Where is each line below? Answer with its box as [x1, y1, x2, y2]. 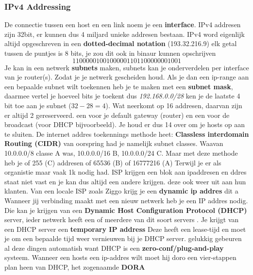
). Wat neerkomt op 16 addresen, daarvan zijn [105, 100, 242, 110]
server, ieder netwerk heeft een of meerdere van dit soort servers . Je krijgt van [4, 214, 239, 225]
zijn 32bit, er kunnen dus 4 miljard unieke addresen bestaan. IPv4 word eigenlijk [4, 29, 245, 39]
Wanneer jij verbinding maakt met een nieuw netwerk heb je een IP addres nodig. [4, 195, 248, 205]
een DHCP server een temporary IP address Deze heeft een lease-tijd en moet [4, 224, 246, 234]
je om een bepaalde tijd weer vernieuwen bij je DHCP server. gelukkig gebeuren [4, 233, 242, 243]
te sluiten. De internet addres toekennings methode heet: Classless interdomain [4, 129, 249, 139]
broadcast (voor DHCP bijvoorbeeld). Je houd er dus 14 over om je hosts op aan [4, 119, 245, 129]
